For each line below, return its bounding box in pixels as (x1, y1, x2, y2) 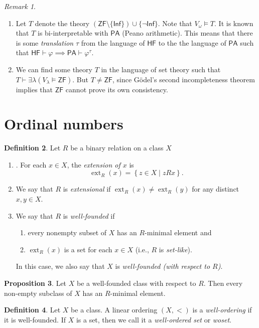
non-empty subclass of (4, 287, 72, 298)
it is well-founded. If (4, 314, 66, 324)
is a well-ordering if (192, 304, 252, 315)
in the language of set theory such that (101, 64, 221, 74)
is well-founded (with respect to (115, 261, 210, 271)
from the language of (81, 37, 145, 48)
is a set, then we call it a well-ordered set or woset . (76, 314, 231, 324)
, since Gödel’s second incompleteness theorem (112, 74, 255, 84)
